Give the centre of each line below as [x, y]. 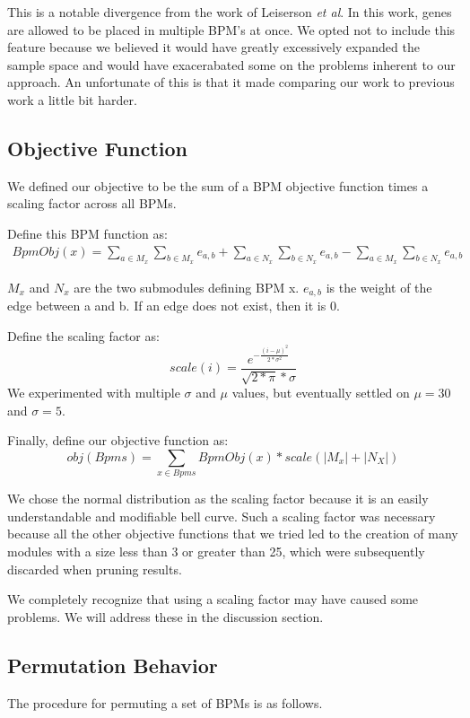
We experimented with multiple [94, 393]
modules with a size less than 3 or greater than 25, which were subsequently [216, 551]
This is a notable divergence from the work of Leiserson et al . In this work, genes [230, 12]
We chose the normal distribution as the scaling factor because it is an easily [218, 499]
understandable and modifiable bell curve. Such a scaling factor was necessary [222, 516]
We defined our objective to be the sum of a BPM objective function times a [218, 185]
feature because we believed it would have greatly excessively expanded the [213, 47]
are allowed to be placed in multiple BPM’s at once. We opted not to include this [231, 29]
